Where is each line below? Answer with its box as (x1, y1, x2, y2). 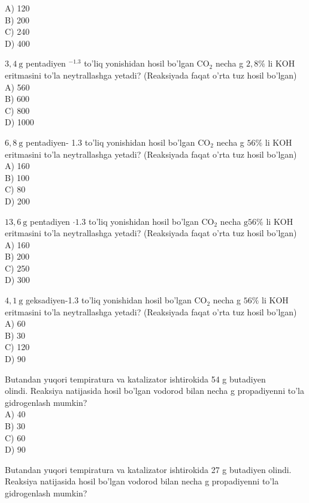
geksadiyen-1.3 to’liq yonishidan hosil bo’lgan (25, 294, 192, 306)
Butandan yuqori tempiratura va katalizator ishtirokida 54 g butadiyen (5, 372, 266, 385)
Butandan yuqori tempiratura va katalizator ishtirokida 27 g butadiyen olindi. (5, 463, 292, 475)
